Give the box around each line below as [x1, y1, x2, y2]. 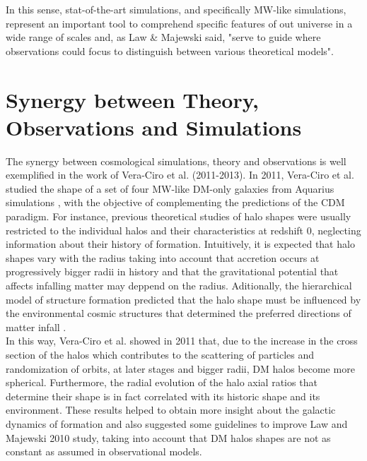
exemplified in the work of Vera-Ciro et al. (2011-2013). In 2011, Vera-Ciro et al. [6, 167, 354, 182]
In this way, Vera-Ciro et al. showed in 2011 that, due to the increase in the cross [6, 333, 358, 348]
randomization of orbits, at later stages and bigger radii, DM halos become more [6, 361, 355, 376]
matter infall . [6, 319, 66, 334]
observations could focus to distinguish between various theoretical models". [6, 43, 334, 58]
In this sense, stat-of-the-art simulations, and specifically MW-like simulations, [6, 2, 346, 16]
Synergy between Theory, [6, 85, 259, 114]
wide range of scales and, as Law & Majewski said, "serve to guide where [6, 30, 321, 44]
